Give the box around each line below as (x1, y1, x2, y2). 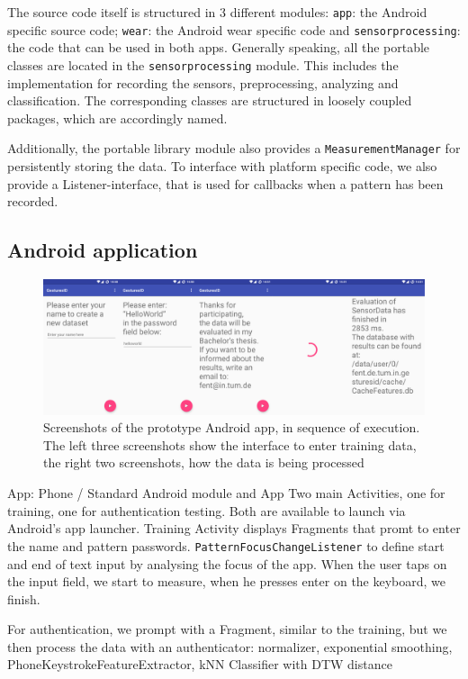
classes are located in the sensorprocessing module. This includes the (7, 55, 399, 74)
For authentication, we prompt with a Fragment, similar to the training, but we (7, 620, 447, 638)
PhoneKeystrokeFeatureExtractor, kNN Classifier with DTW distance (7, 655, 392, 674)
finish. (7, 589, 40, 608)
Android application (7, 236, 198, 264)
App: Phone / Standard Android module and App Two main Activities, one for (7, 484, 445, 502)
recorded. (7, 192, 58, 211)
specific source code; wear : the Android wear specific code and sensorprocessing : (7, 20, 461, 39)
